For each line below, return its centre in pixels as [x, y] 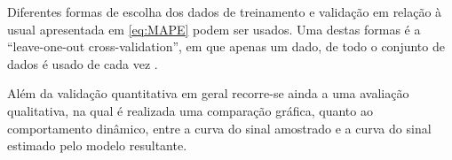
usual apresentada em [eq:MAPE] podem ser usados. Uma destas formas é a [214, 29]
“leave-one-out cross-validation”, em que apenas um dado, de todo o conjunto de [226, 46]
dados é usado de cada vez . [83, 63]
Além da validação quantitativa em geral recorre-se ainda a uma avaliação [208, 93]
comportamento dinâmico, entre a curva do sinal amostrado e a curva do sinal [219, 128]
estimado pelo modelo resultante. [97, 145]
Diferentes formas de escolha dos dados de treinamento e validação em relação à [225, 11]
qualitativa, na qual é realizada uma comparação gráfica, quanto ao [190, 110]
